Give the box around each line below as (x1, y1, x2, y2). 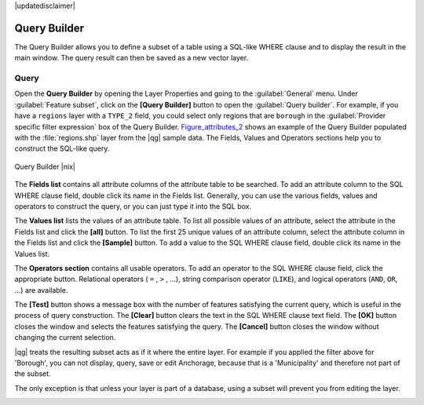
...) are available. (14, 285, 68, 294)
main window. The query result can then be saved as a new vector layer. (14, 53, 249, 63)
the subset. (14, 369, 51, 378)
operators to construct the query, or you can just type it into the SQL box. (14, 201, 252, 211)
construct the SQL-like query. (14, 144, 110, 153)
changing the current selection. (14, 333, 116, 342)
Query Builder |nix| (14, 162, 76, 171)
